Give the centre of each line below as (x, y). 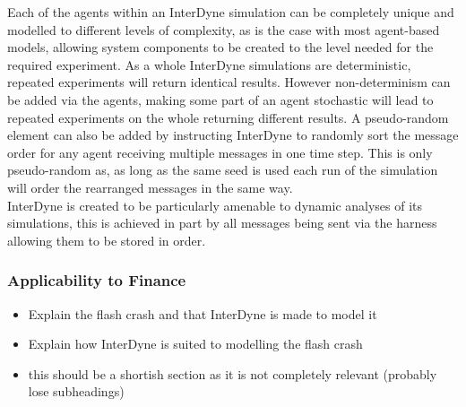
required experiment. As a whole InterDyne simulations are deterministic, (209, 64)
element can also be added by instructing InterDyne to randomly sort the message (233, 135)
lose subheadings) (76, 391)
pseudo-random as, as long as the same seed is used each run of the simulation (223, 170)
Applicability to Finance (97, 280)
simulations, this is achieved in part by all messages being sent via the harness (222, 223)
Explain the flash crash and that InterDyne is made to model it (203, 313)
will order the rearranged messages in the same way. (150, 187)
